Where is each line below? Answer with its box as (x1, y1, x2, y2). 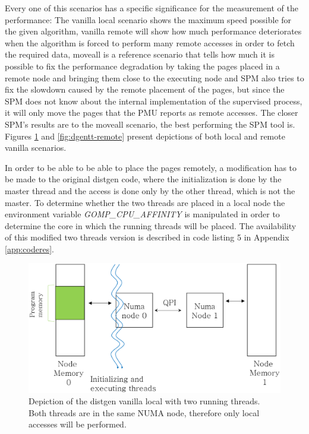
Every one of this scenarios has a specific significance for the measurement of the (5, 2, 298, 14)
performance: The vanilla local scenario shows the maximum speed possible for (5, 13, 292, 26)
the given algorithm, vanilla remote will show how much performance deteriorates (5, 25, 302, 37)
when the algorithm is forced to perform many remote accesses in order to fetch (5, 36, 295, 49)
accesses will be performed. (29, 418, 127, 430)
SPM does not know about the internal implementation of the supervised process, (5, 94, 302, 107)
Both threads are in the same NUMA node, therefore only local (29, 406, 260, 419)
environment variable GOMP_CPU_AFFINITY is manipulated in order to (5, 208, 280, 220)
